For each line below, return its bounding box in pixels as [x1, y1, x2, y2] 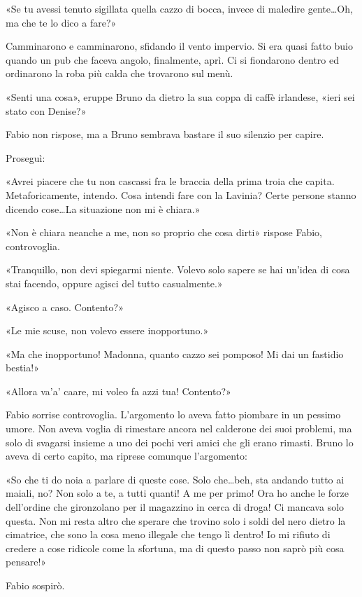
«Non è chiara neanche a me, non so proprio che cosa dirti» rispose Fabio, [6, 225, 322, 240]
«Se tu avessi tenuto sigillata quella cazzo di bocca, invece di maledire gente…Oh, [6, 1, 353, 15]
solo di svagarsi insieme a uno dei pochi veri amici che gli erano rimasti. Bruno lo [6, 434, 354, 449]
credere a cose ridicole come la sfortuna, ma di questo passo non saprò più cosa [6, 540, 345, 555]
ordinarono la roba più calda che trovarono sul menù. [6, 66, 233, 81]
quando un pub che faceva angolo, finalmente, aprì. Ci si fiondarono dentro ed [6, 52, 340, 67]
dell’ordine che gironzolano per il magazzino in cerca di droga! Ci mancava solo [6, 500, 345, 514]
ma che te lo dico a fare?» [6, 15, 117, 29]
